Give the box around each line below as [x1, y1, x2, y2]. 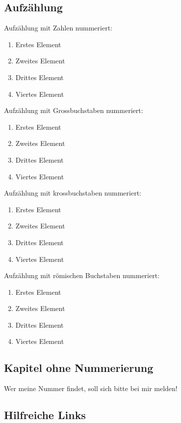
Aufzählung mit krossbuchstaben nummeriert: [4, 188, 141, 198]
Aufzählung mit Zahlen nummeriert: [4, 23, 112, 33]
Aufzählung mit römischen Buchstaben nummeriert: [4, 270, 160, 281]
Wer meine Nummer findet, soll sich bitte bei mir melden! [4, 383, 178, 394]
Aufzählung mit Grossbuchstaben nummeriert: [4, 105, 143, 115]
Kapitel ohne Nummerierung [4, 360, 154, 375]
